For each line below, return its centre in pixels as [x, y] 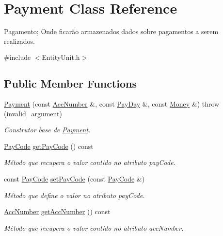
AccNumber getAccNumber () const [57, 211]
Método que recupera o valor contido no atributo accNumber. [94, 227]
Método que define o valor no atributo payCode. [74, 195]
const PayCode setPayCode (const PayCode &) [74, 179]
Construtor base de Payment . [47, 130]
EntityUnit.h [61, 57]
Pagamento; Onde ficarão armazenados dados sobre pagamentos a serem [111, 31]
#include [17, 57]
